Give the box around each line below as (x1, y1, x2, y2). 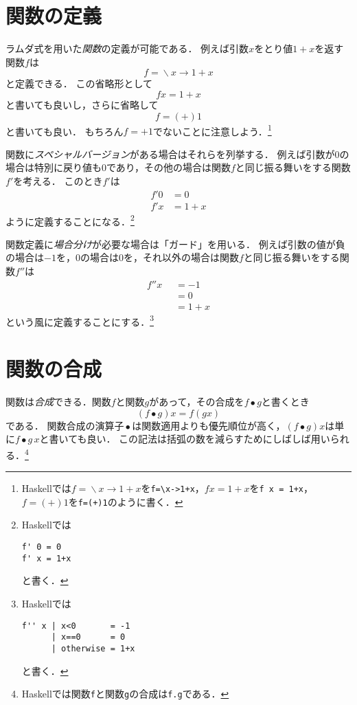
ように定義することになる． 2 (5, 212, 135, 228)
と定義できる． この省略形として (5, 76, 152, 91)
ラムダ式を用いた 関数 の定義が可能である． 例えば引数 (5, 41, 249, 56)
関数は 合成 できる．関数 (5, 394, 111, 409)
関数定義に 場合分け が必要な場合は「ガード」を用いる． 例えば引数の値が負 (5, 236, 345, 251)
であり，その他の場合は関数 (106, 160, 231, 175)
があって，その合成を (149, 394, 244, 409)
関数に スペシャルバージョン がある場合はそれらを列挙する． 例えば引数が (5, 146, 335, 161)
